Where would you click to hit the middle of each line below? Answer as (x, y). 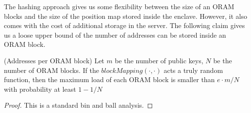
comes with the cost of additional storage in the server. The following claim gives (125, 25)
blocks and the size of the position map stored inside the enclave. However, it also (125, 16)
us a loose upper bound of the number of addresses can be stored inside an (115, 35)
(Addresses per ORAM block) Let (54, 60)
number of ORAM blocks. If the (51, 70)
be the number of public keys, (159, 60)
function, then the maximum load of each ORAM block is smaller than (109, 79)
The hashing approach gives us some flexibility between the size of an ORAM (119, 6)
